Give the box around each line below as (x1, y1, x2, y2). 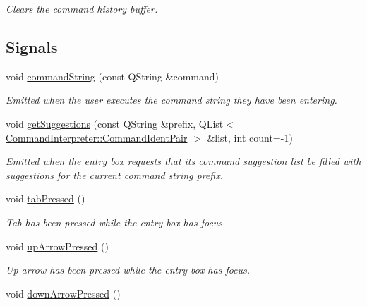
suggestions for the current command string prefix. (6, 167, 223, 182)
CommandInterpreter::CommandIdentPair (6, 130, 188, 145)
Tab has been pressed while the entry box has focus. (6, 214, 226, 229)
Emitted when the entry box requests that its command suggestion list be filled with (6, 154, 361, 169)
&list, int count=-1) (207, 130, 293, 145)
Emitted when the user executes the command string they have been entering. (6, 92, 337, 107)
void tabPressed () (6, 191, 85, 206)
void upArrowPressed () (6, 238, 109, 253)
